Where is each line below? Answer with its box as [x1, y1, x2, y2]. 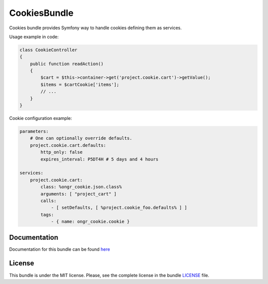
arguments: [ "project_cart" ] [40, 191, 117, 197]
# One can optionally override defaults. [30, 135, 133, 141]
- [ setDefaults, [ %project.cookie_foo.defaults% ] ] [51, 205, 188, 211]
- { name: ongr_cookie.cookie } [51, 219, 130, 225]
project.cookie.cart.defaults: [30, 142, 106, 148]
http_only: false [40, 149, 83, 155]
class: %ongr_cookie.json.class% [40, 184, 122, 190]
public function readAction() [30, 61, 104, 66]
